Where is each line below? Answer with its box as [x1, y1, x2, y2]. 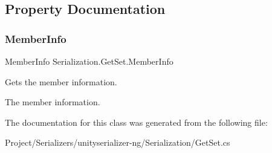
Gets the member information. [5, 75, 117, 88]
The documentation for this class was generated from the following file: [5, 116, 268, 128]
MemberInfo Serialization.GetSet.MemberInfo [5, 55, 173, 67]
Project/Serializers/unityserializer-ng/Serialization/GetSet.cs [5, 136, 230, 149]
